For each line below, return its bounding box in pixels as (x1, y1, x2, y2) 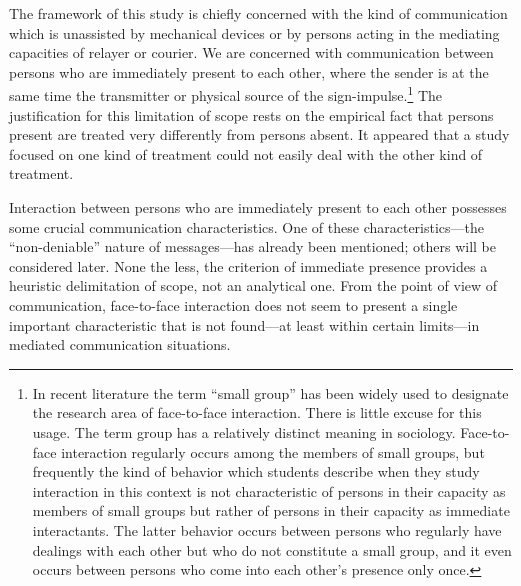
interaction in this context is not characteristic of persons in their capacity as (32, 480, 506, 501)
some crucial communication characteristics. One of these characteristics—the (9, 216, 485, 237)
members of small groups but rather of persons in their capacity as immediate (32, 500, 510, 521)
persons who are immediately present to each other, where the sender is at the (9, 61, 489, 82)
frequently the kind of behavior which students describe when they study (32, 461, 480, 482)
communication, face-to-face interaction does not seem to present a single (9, 294, 458, 315)
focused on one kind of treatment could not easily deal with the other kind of (9, 143, 483, 164)
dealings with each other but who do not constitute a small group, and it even (32, 539, 512, 560)
